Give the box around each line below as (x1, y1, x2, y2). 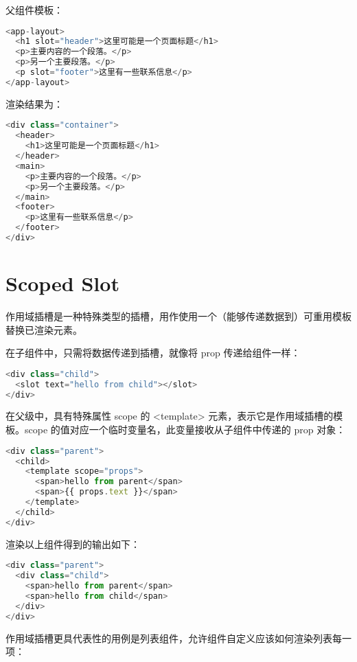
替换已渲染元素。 (5, 322, 82, 336)
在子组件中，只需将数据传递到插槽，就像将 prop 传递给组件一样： (5, 345, 301, 360)
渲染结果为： (5, 96, 63, 111)
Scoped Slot (5, 269, 119, 297)
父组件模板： (5, 3, 63, 16)
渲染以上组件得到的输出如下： (5, 536, 140, 551)
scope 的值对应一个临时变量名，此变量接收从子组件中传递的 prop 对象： (24, 422, 346, 437)
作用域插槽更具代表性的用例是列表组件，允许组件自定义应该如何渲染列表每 (5, 630, 342, 645)
